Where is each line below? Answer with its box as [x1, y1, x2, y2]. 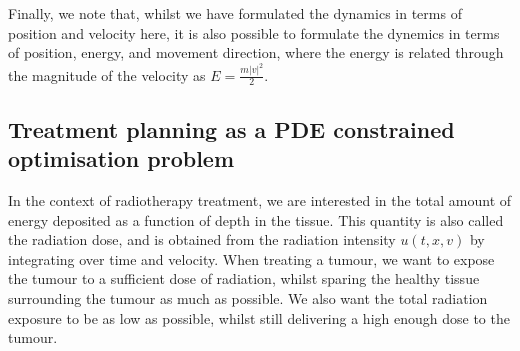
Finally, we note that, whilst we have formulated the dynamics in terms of [8, 3, 462, 23]
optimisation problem [8, 143, 235, 174]
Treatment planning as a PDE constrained [8, 113, 455, 144]
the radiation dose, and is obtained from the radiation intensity [8, 229, 396, 250]
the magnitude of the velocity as [8, 64, 206, 85]
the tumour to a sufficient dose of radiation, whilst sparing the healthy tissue [8, 268, 480, 289]
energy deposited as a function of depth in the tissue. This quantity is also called [8, 209, 504, 230]
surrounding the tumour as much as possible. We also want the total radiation [8, 288, 488, 309]
